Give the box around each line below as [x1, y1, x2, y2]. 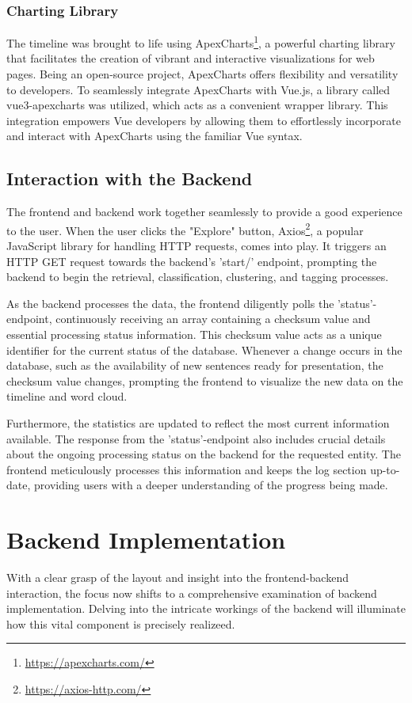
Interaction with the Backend [6, 166, 253, 191]
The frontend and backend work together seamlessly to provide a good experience [6, 203, 402, 220]
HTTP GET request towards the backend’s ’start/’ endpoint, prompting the [6, 253, 377, 269]
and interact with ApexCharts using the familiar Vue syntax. [6, 127, 303, 144]
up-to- [370, 461, 400, 477]
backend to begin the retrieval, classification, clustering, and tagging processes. [6, 268, 389, 285]
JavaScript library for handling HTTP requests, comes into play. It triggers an [6, 237, 387, 254]
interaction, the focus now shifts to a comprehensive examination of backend [6, 584, 377, 601]
